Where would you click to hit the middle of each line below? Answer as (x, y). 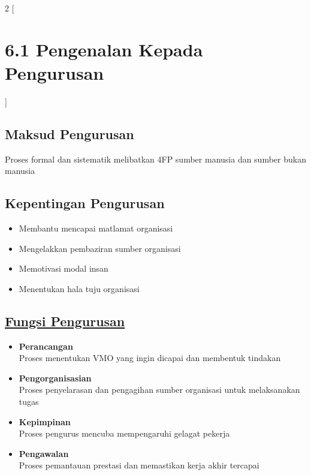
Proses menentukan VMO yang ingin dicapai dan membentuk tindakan (150, 358)
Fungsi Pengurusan (65, 321)
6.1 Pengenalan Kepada (104, 49)
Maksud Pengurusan (70, 133)
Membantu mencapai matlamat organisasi (96, 228)
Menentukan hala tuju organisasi (79, 288)
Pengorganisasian (55, 378)
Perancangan (46, 346)
